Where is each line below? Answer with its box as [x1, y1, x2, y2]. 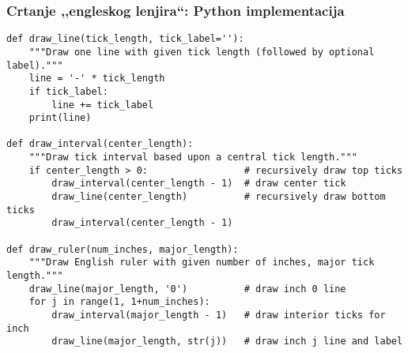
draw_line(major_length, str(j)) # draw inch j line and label [51, 336, 403, 347]
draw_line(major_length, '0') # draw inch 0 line [28, 283, 346, 295]
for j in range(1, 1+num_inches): [28, 296, 210, 308]
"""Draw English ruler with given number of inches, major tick [28, 257, 375, 269]
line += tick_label [51, 99, 154, 111]
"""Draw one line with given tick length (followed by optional [28, 46, 375, 58]
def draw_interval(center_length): [6, 138, 194, 150]
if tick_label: [28, 85, 108, 97]
